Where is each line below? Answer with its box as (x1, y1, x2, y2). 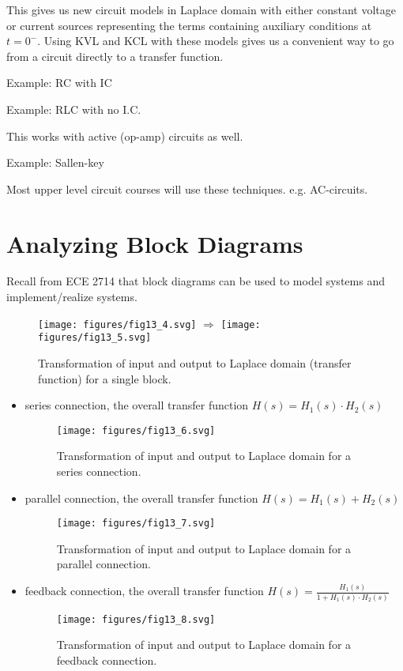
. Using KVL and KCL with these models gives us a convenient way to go (37, 32, 394, 49)
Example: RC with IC (6, 74, 112, 91)
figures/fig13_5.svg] (38, 332, 152, 344)
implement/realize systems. (6, 288, 137, 305)
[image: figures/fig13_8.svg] (56, 613, 216, 625)
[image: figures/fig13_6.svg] (56, 424, 216, 436)
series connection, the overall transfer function (24, 397, 249, 413)
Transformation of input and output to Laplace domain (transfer (38, 354, 352, 371)
